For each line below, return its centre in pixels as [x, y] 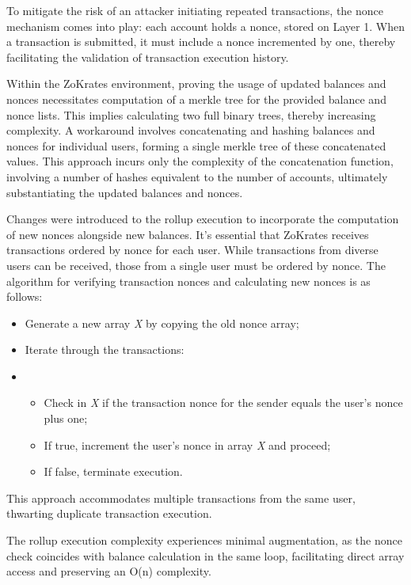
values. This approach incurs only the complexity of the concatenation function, [200, 161]
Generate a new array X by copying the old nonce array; [162, 323]
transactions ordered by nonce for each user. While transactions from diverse [192, 250]
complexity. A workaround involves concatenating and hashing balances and [191, 130]
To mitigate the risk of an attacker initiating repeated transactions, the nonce [195, 10]
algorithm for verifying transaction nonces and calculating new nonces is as [188, 281]
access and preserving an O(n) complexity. [109, 571]
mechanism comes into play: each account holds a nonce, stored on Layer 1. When [205, 26]
